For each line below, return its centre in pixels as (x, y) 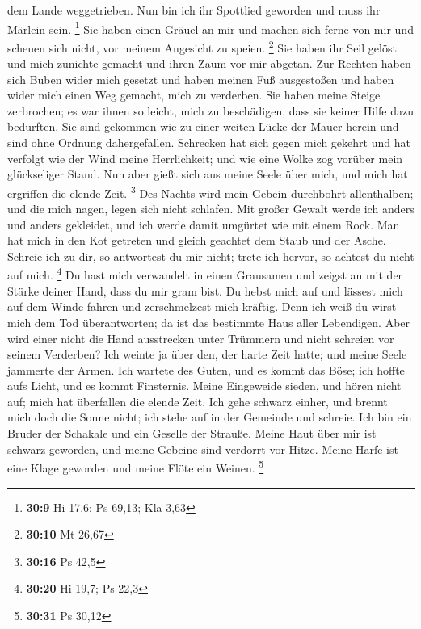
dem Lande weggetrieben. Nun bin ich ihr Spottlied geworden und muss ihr (194, 10)
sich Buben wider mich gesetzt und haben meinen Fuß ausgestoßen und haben (201, 79)
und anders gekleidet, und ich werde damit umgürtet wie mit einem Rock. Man (204, 224)
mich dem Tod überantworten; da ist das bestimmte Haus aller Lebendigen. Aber (209, 322)
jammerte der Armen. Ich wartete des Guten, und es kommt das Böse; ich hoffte (206, 369)
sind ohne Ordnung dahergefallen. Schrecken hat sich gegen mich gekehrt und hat (209, 143)
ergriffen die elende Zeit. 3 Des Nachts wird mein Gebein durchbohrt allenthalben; (210, 191)
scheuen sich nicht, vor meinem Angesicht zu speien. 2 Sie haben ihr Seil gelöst (202, 46)
